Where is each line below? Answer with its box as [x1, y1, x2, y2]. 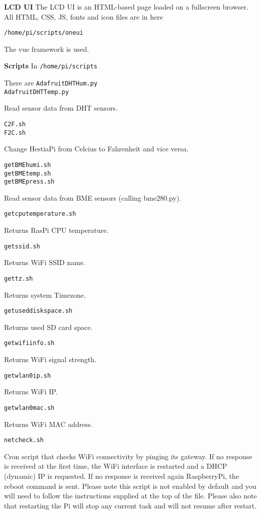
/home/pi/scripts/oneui [4, 29, 83, 37]
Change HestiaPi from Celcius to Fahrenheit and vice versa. [4, 143, 189, 154]
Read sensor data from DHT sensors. [4, 103, 118, 113]
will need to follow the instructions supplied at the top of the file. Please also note [4, 490, 257, 501]
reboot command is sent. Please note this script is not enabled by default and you [4, 480, 256, 491]
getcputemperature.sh [4, 210, 76, 218]
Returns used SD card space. [4, 321, 93, 332]
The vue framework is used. [4, 43, 89, 54]
